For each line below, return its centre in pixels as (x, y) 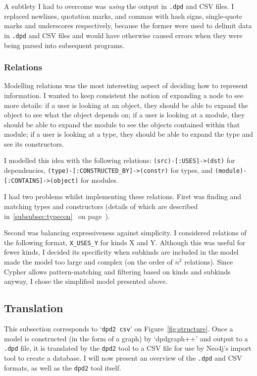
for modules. (100, 180)
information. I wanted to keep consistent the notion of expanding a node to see (124, 95)
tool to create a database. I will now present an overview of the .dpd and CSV (123, 357)
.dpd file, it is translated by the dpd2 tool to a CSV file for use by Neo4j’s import (128, 348)
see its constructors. (34, 143)
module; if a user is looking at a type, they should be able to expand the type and (129, 134)
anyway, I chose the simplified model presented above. (86, 281)
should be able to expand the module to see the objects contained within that (122, 124)
